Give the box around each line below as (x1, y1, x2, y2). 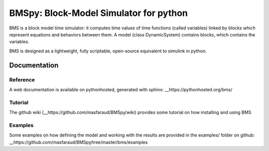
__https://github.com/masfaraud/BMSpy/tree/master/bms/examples (9, 139, 148, 145)
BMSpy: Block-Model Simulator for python (9, 7, 188, 18)
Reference (9, 76, 35, 83)
